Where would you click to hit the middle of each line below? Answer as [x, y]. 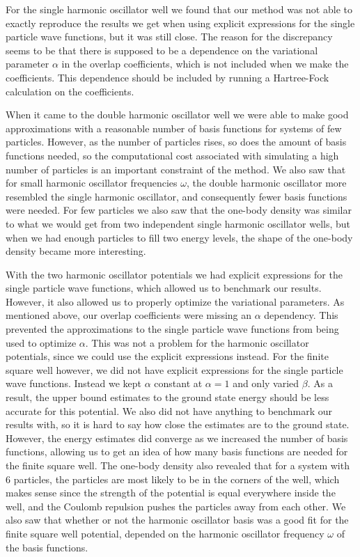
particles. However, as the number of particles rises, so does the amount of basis [176, 142]
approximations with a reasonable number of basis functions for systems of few [174, 128]
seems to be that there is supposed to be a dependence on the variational [162, 50]
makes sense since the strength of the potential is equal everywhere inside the [171, 493]
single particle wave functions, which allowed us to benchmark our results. [164, 288]
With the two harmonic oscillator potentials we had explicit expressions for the [174, 274]
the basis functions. [47, 547]
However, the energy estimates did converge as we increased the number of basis [177, 438]
